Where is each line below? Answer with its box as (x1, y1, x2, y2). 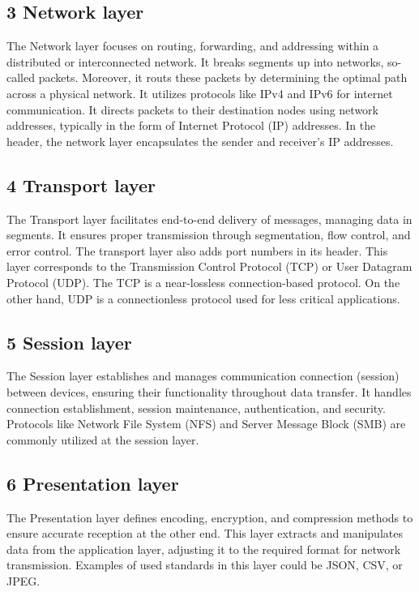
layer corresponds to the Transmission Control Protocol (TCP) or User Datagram (6, 258, 413, 275)
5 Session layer (6, 329, 132, 354)
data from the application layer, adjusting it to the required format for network (6, 540, 401, 557)
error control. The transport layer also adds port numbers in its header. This (6, 242, 388, 259)
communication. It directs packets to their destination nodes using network (6, 101, 378, 118)
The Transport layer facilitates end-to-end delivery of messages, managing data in (6, 210, 413, 227)
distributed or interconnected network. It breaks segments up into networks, (6, 53, 384, 70)
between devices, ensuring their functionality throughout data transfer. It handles (6, 383, 412, 400)
